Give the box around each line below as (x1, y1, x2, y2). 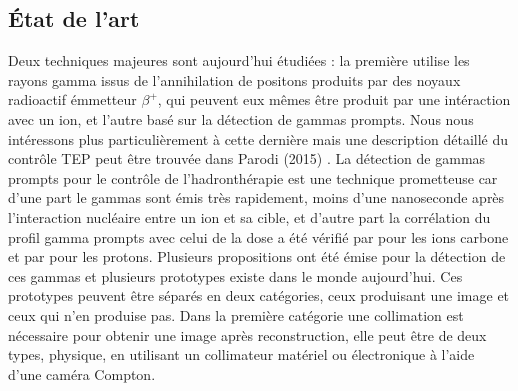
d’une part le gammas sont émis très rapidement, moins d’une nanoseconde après (8, 187, 505, 208)
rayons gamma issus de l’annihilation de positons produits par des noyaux (8, 69, 461, 90)
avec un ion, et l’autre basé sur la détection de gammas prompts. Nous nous (8, 108, 474, 129)
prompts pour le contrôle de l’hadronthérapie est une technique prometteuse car (8, 167, 498, 188)
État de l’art (8, 3, 140, 34)
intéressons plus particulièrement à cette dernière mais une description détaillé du (8, 128, 509, 149)
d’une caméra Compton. (8, 363, 156, 384)
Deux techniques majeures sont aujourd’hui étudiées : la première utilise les (8, 50, 470, 71)
